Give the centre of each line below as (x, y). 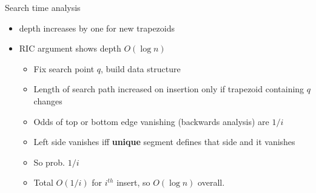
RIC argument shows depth (70, 48)
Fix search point (64, 68)
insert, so (133, 182)
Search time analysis (43, 7)
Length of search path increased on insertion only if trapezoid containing (169, 89)
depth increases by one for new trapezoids (97, 28)
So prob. (49, 162)
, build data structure (141, 68)
